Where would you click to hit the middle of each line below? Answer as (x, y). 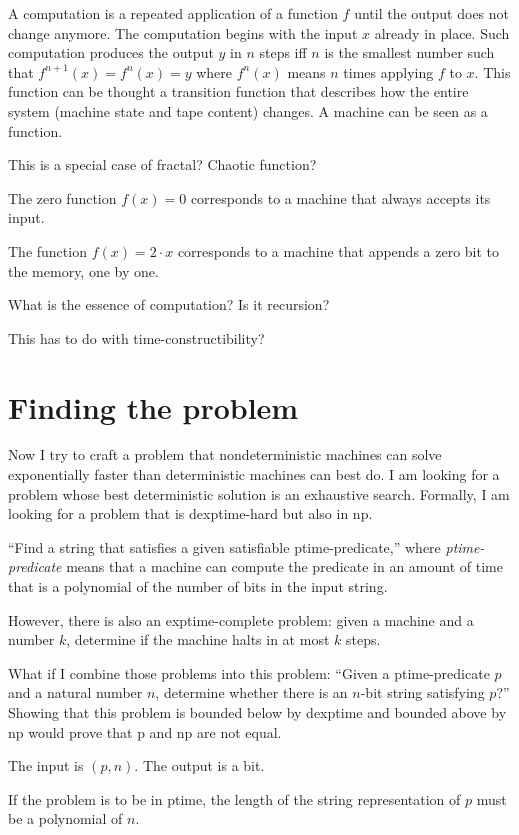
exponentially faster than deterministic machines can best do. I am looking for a (254, 474)
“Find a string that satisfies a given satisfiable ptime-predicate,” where (224, 546)
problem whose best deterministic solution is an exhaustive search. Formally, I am (259, 493)
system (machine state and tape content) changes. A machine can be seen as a (248, 110)
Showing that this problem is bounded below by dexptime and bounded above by (257, 711)
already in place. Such (442, 32)
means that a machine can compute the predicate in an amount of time (284, 566)
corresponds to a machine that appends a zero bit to (338, 250)
